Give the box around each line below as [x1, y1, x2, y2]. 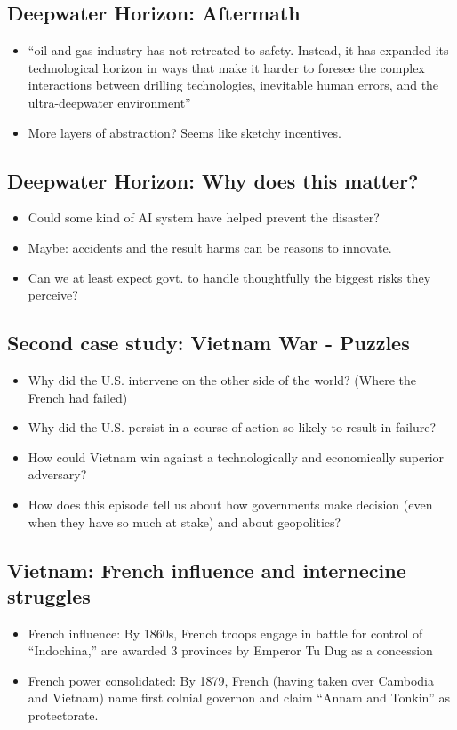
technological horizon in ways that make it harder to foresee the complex [28, 58, 425, 76]
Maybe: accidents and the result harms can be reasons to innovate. [28, 237, 392, 256]
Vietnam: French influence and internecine [7, 556, 406, 583]
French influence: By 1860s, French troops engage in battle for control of [28, 623, 423, 642]
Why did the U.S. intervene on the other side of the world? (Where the [28, 370, 416, 389]
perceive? [28, 285, 78, 304]
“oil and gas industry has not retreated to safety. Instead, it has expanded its [28, 41, 449, 60]
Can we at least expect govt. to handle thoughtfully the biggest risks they [28, 268, 431, 286]
